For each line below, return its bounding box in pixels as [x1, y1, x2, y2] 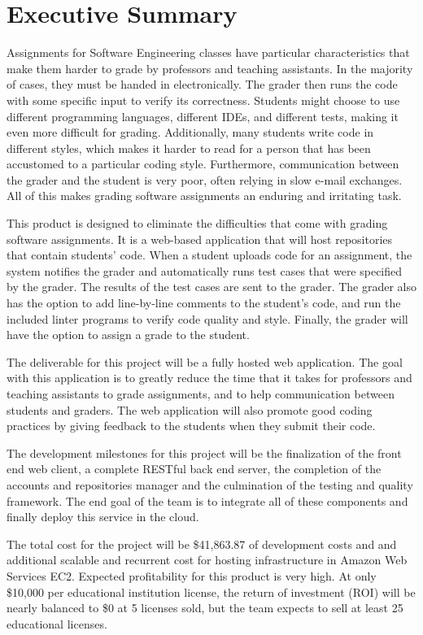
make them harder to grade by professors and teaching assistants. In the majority [7, 59, 413, 76]
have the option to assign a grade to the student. [7, 326, 250, 343]
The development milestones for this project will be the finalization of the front [7, 444, 402, 461]
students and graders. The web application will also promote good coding [7, 401, 373, 418]
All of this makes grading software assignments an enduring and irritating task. [7, 187, 402, 204]
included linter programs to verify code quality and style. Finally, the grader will [7, 310, 408, 327]
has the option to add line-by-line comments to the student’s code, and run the [7, 294, 401, 311]
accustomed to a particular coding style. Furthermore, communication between [7, 155, 399, 172]
